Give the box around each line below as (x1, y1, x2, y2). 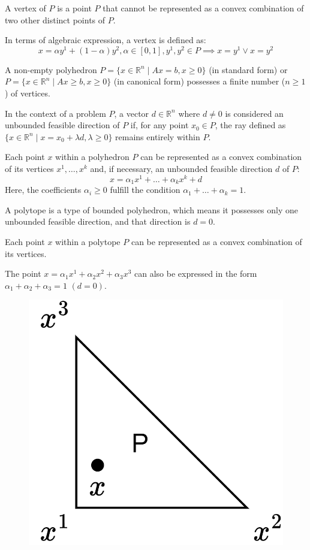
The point (5, 267, 41, 280)
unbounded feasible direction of (5, 119, 120, 131)
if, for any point (130, 119, 189, 131)
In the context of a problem (5, 107, 106, 119)
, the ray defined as (215, 119, 286, 131)
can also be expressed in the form (134, 267, 257, 280)
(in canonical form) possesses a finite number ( (113, 75, 285, 87)
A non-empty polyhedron (5, 63, 97, 75)
